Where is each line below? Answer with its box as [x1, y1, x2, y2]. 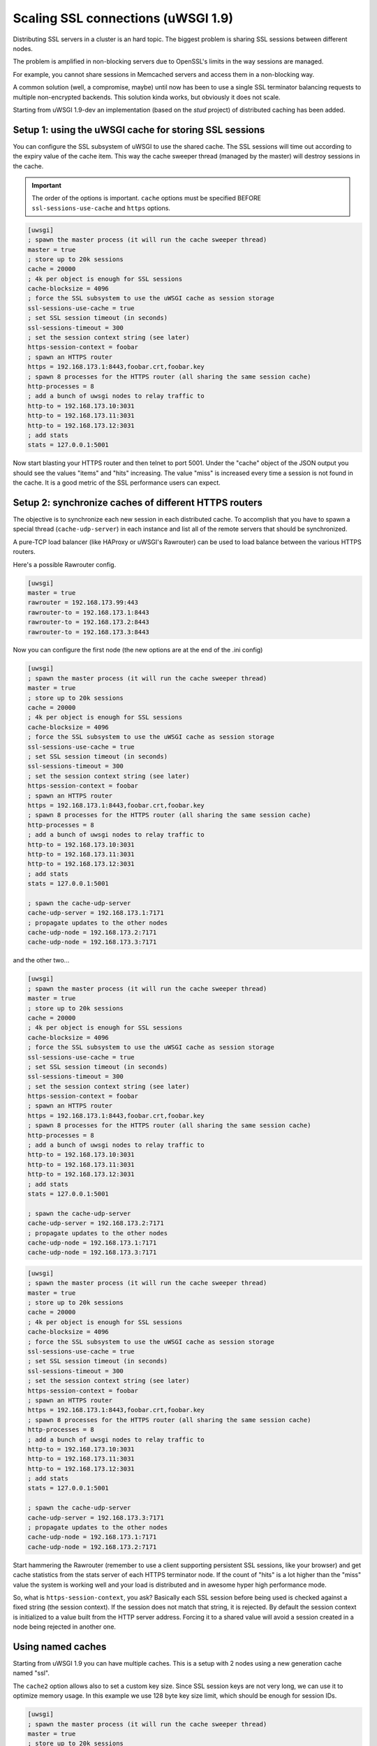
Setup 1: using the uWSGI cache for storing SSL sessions [13, 124, 265, 135]
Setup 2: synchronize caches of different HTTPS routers [13, 497, 263, 508]
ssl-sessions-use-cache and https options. [31, 203, 171, 212]
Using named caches [13, 1641, 107, 1652]
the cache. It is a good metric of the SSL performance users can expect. [13, 478, 221, 487]
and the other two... [13, 956, 70, 964]
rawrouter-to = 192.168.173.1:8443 [27, 608, 149, 616]
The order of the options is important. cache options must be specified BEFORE [31, 194, 262, 203]
